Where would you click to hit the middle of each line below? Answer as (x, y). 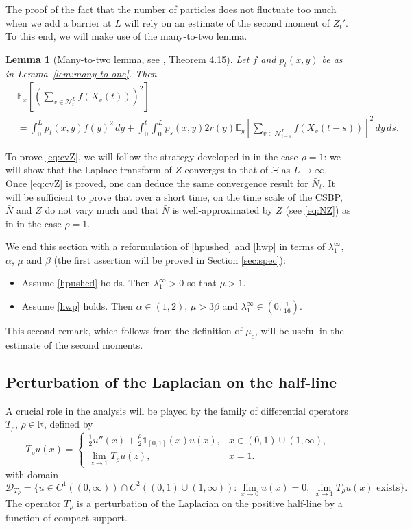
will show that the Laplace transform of (89, 170)
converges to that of (227, 170)
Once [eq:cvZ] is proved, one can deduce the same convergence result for (157, 183)
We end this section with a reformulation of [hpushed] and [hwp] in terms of (165, 246)
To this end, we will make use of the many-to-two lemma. (126, 36)
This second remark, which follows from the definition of (124, 331)
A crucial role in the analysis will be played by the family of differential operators (177, 410)
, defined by (68, 424)
